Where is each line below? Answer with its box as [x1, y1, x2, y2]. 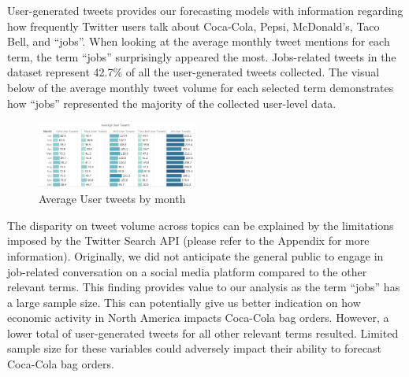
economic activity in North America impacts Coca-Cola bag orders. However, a [7, 309, 389, 326]
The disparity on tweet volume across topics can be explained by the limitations [7, 216, 394, 233]
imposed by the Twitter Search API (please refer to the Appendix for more [7, 232, 370, 249]
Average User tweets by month [39, 190, 186, 207]
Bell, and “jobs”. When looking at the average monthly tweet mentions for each [7, 33, 390, 50]
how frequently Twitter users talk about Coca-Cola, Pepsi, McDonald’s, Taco [7, 17, 380, 34]
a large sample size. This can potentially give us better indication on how [7, 294, 361, 310]
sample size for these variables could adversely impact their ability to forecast [7, 340, 382, 357]
